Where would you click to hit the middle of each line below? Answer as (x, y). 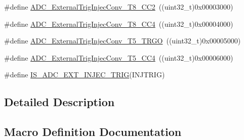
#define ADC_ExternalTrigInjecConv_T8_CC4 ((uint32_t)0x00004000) (119, 24)
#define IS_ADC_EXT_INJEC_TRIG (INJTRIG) (85, 75)
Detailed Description (59, 102)
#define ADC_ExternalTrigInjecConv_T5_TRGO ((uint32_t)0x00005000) (123, 41)
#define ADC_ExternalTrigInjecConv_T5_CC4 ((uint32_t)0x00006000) (119, 57)
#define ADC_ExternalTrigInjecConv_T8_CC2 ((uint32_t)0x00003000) (119, 7)
